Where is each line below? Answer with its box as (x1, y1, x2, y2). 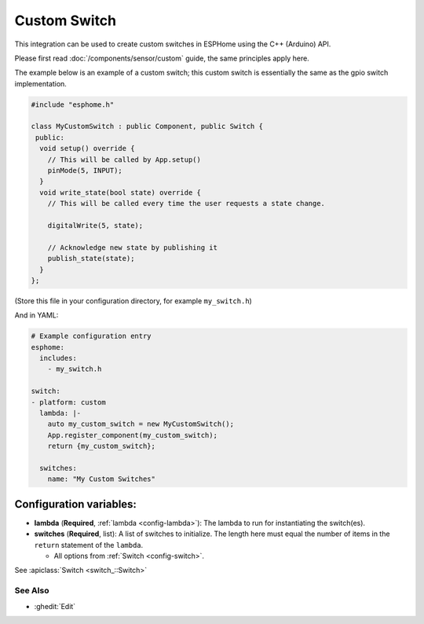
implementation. (14, 79, 67, 88)
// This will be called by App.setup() (47, 155, 202, 164)
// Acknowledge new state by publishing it (47, 243, 217, 251)
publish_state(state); (47, 254, 135, 263)
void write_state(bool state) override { (39, 188, 202, 196)
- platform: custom (31, 398, 106, 406)
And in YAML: (14, 310, 59, 320)
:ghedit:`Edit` (34, 601, 76, 611)
